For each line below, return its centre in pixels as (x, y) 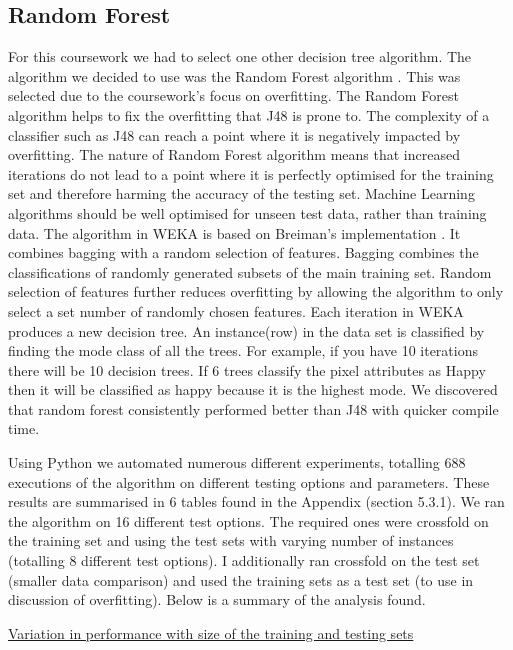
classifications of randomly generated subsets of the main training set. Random (250, 271)
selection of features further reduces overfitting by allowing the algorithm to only (256, 291)
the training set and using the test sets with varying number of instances (231, 540)
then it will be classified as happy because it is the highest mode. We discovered (253, 389)
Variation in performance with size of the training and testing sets (211, 632)
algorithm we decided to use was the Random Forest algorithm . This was (234, 75)
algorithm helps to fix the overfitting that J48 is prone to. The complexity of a (249, 114)
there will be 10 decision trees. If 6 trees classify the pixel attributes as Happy (247, 369)
